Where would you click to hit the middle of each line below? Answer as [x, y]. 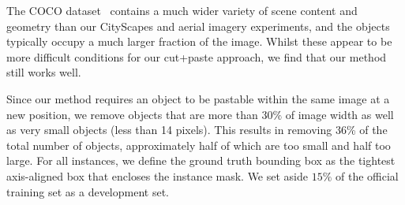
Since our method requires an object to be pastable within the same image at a [198, 98]
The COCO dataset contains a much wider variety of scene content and [182, 10]
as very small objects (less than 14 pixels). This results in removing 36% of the [197, 130]
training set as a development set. [88, 191]
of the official [367, 175]
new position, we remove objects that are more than [132, 114]
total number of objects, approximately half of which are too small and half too [199, 145]
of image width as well [339, 114]
